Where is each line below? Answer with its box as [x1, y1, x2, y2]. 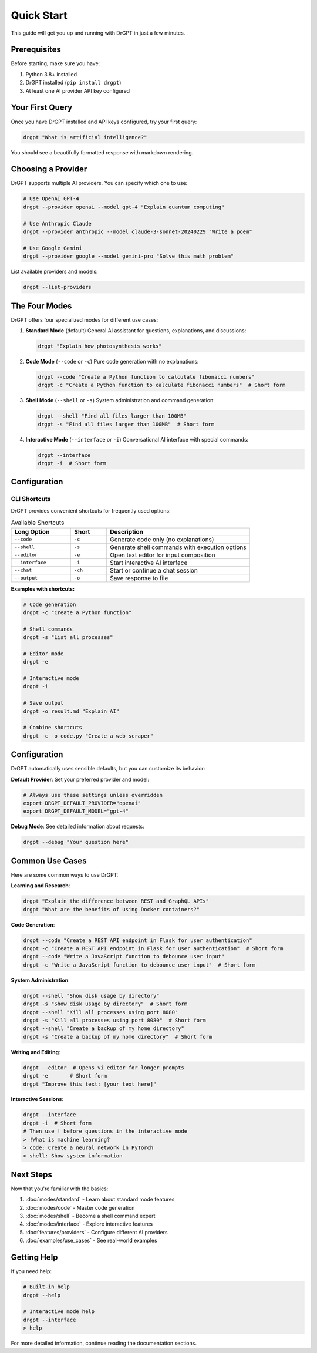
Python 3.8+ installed [25, 70, 77, 78]
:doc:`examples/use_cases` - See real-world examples [25, 1237, 158, 1244]
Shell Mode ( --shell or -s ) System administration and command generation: [25, 397, 215, 404]
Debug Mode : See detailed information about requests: [11, 823, 144, 830]
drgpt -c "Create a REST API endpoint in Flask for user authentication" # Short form [23, 945, 284, 952]
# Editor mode [23, 650, 64, 657]
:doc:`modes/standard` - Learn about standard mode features [25, 1196, 175, 1203]
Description [109, 527, 144, 536]
